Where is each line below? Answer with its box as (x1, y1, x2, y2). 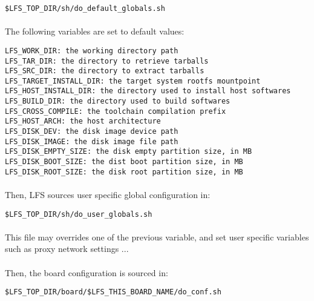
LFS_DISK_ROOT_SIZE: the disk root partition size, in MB (5, 167, 243, 176)
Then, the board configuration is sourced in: (5, 266, 168, 279)
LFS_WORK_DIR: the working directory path (5, 46, 178, 55)
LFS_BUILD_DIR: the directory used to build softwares (5, 97, 231, 106)
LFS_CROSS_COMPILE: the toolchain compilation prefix (5, 107, 226, 116)
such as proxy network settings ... (5, 242, 129, 255)
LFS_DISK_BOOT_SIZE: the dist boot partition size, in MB (5, 157, 243, 167)
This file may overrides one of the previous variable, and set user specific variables (5, 230, 309, 243)
